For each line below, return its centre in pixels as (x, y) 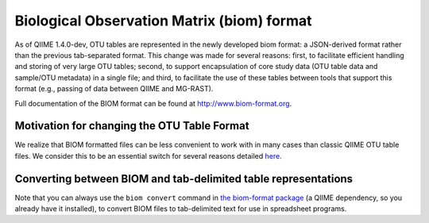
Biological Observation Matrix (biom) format (163, 21)
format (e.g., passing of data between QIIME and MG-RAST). (114, 89)
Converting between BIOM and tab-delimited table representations (184, 179)
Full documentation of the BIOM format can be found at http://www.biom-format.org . (153, 103)
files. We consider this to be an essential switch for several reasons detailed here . (148, 156)
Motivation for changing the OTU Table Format (132, 126)
